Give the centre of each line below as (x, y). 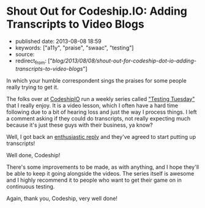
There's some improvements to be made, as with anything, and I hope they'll (103, 167)
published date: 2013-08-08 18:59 (58, 41)
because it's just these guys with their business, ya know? (80, 125)
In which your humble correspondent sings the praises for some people (96, 80)
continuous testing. (31, 186)
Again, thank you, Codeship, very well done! (62, 198)
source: (25, 54)
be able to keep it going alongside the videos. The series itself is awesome (100, 173)
